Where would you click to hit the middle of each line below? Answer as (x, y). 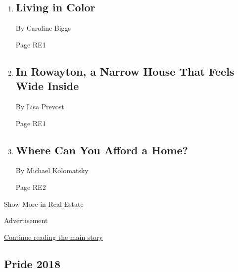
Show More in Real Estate (44, 204)
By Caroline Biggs (43, 28)
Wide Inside (47, 86)
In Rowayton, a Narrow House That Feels (125, 71)
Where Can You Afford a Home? (102, 150)
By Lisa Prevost (40, 106)
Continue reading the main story (53, 237)
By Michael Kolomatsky (52, 170)
